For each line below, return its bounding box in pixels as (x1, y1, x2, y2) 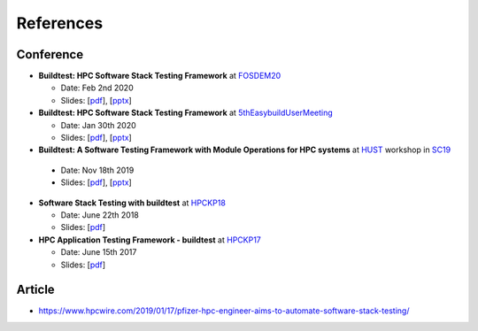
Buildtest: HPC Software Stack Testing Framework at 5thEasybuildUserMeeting (38, 107, 334, 119)
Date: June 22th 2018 (60, 209, 139, 220)
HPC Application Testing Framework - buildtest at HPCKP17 (38, 235, 261, 245)
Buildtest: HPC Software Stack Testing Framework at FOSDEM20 (38, 71, 281, 81)
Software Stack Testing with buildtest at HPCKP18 (38, 197, 226, 208)
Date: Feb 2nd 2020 (60, 82, 134, 93)
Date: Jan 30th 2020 (60, 119, 136, 130)
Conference (16, 47, 84, 62)
